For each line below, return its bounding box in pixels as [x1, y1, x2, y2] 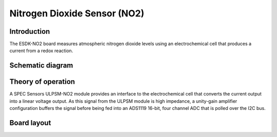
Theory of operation [9, 77, 75, 86]
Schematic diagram [9, 61, 73, 70]
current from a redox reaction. [9, 48, 73, 54]
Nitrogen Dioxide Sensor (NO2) [9, 8, 145, 19]
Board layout [9, 118, 51, 127]
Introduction [9, 27, 50, 36]
